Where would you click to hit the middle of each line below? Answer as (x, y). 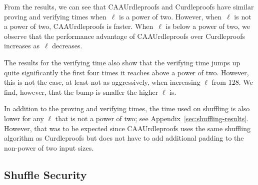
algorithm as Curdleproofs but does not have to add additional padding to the (124, 138)
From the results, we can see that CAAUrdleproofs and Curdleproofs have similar (129, 6)
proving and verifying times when (55, 16)
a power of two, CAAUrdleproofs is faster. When (79, 26)
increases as (22, 46)
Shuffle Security (45, 174)
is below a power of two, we (208, 26)
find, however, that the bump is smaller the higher (81, 92)
